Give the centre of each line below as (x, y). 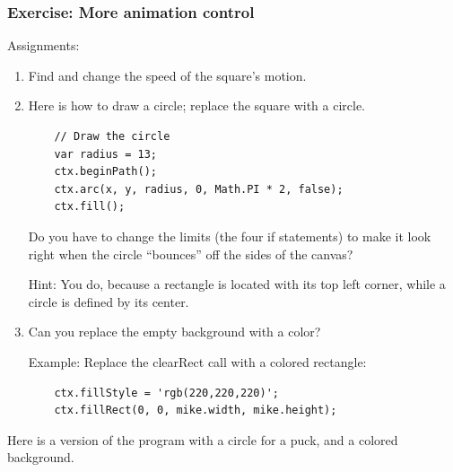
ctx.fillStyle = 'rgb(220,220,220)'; (166, 393)
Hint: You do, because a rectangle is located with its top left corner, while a (237, 284)
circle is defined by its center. (109, 301)
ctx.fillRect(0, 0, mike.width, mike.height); (196, 411)
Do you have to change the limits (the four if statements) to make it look (230, 236)
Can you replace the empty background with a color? (174, 332)
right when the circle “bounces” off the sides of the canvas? (191, 253)
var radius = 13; (105, 154)
